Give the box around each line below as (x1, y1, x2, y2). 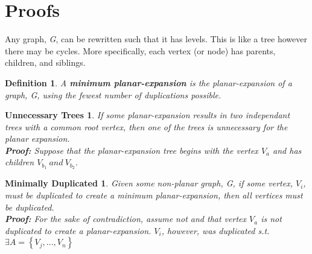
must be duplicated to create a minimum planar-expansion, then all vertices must (5, 188, 303, 201)
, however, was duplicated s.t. (161, 224, 270, 237)
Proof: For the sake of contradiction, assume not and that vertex (5, 212, 246, 225)
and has (273, 144, 302, 156)
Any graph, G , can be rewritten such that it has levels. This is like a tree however (5, 33, 307, 45)
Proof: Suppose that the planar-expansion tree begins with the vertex (5, 144, 258, 156)
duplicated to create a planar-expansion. (5, 224, 151, 237)
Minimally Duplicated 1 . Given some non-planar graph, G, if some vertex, (5, 177, 293, 189)
